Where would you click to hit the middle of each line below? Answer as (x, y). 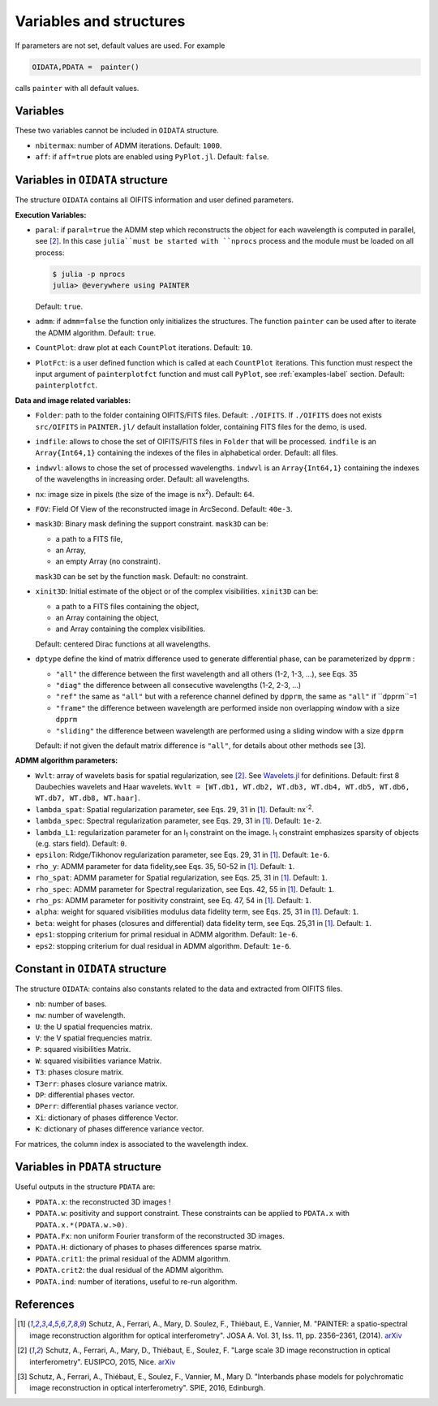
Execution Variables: (51, 214)
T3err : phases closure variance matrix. (101, 1084)
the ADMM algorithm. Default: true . (96, 332)
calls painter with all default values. (77, 88)
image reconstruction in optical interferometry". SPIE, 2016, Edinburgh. (147, 1388)
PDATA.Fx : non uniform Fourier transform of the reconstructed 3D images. (160, 1236)
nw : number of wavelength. (80, 1015)
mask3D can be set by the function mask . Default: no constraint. (142, 576)
